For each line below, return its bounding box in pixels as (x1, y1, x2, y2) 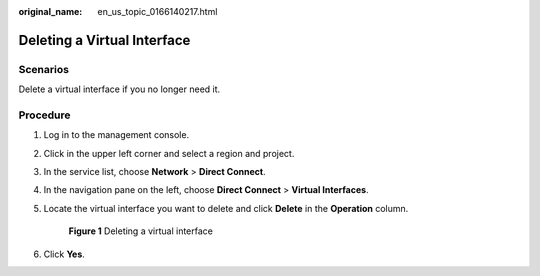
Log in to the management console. (43, 129, 190, 141)
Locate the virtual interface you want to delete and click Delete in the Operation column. (43, 202, 409, 214)
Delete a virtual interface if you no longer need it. (18, 83, 221, 95)
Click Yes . (43, 248, 85, 260)
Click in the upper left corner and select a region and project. (43, 147, 295, 159)
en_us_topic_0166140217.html (97, 6, 218, 17)
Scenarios (18, 62, 70, 76)
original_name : (18, 6, 83, 17)
